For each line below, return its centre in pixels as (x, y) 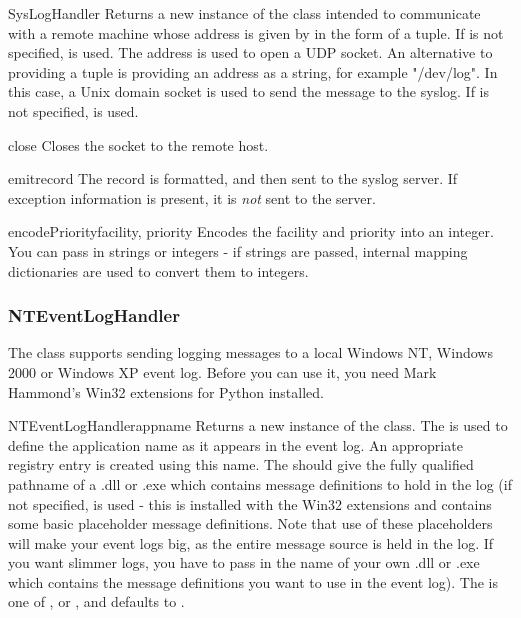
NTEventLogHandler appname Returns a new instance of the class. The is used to (258, 425)
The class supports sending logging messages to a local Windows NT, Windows (250, 352)
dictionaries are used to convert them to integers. (158, 270)
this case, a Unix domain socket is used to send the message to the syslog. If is (249, 91)
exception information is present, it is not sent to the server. (192, 197)
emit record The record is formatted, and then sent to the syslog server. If (233, 178)
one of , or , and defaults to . (96, 601)
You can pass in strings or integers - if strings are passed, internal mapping (238, 250)
